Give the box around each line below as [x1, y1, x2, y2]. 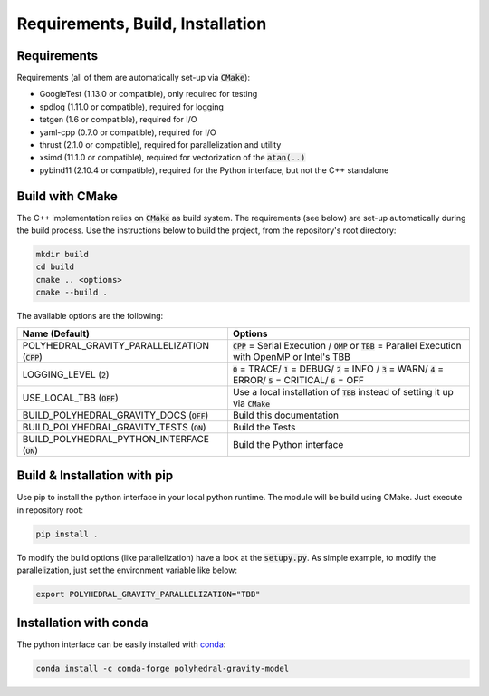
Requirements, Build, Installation [16, 14, 267, 34]
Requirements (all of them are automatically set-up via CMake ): [16, 72, 251, 83]
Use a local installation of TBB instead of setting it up [232, 385, 455, 398]
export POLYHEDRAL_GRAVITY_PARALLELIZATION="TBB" [35, 589, 261, 599]
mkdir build [35, 249, 90, 260]
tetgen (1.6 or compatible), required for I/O [39, 114, 197, 125]
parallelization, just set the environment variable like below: [16, 565, 238, 575]
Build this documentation [232, 409, 340, 421]
